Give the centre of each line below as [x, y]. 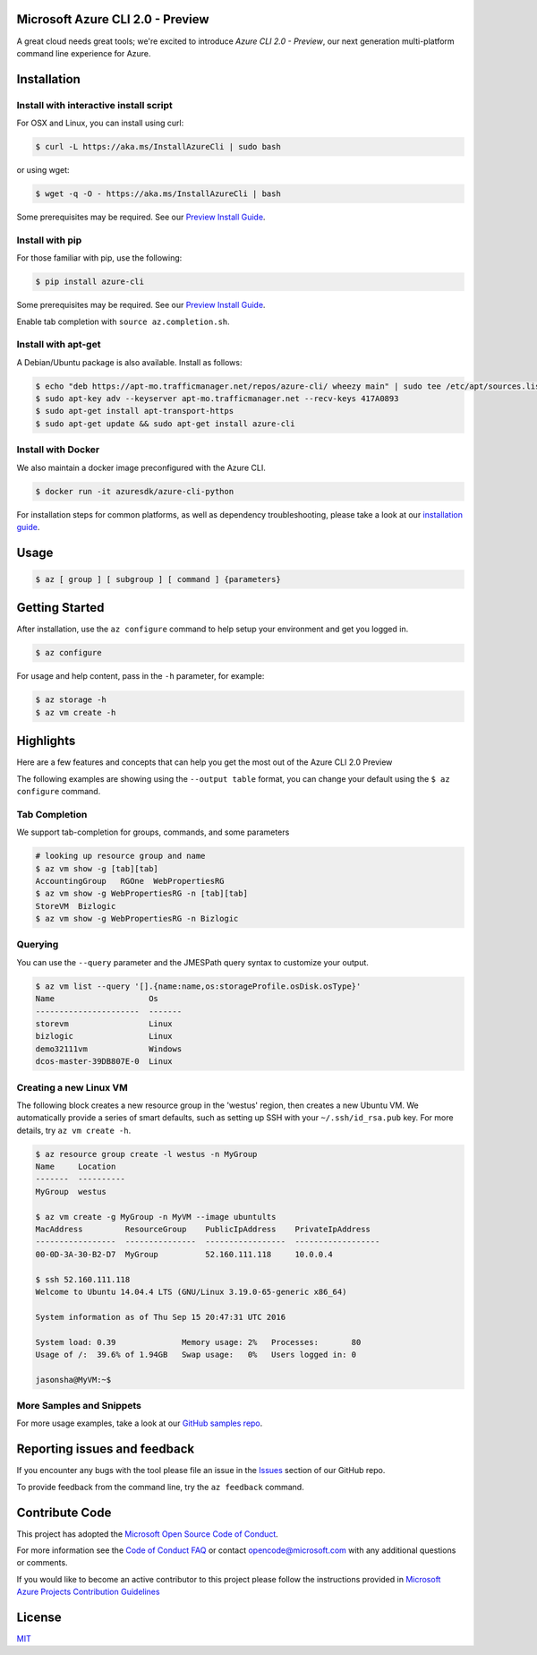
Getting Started [60, 608]
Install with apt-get [59, 345]
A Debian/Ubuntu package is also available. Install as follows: [129, 362]
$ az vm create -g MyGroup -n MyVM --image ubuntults [156, 1217]
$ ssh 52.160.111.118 [83, 1279]
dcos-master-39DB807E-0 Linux [104, 1062]
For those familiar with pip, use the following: [99, 258]
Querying [38, 945]
